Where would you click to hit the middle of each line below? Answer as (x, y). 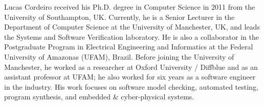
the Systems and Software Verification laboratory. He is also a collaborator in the (131, 36)
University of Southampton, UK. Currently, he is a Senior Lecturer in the (119, 17)
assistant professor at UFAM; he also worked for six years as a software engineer (130, 77)
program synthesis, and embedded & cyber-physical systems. (99, 97)
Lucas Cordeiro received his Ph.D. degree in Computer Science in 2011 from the (130, 7)
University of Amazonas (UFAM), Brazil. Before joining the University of (119, 56)
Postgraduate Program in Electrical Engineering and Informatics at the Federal (129, 47)
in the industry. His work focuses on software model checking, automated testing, (131, 86)
